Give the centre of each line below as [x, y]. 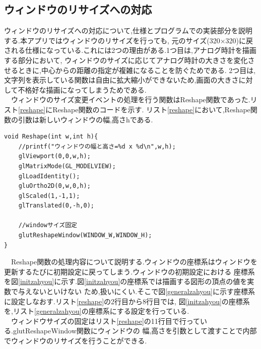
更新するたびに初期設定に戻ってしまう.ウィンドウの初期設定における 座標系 [129, 271]
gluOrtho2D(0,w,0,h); [54, 186]
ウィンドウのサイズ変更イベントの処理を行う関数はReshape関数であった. [130, 99]
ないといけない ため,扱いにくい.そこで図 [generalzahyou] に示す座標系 [143, 291]
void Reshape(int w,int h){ [51, 137]
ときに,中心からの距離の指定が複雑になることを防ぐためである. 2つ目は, [137, 70]
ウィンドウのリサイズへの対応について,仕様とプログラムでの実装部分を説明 [128, 30]
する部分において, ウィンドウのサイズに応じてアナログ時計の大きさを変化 [126, 60]
